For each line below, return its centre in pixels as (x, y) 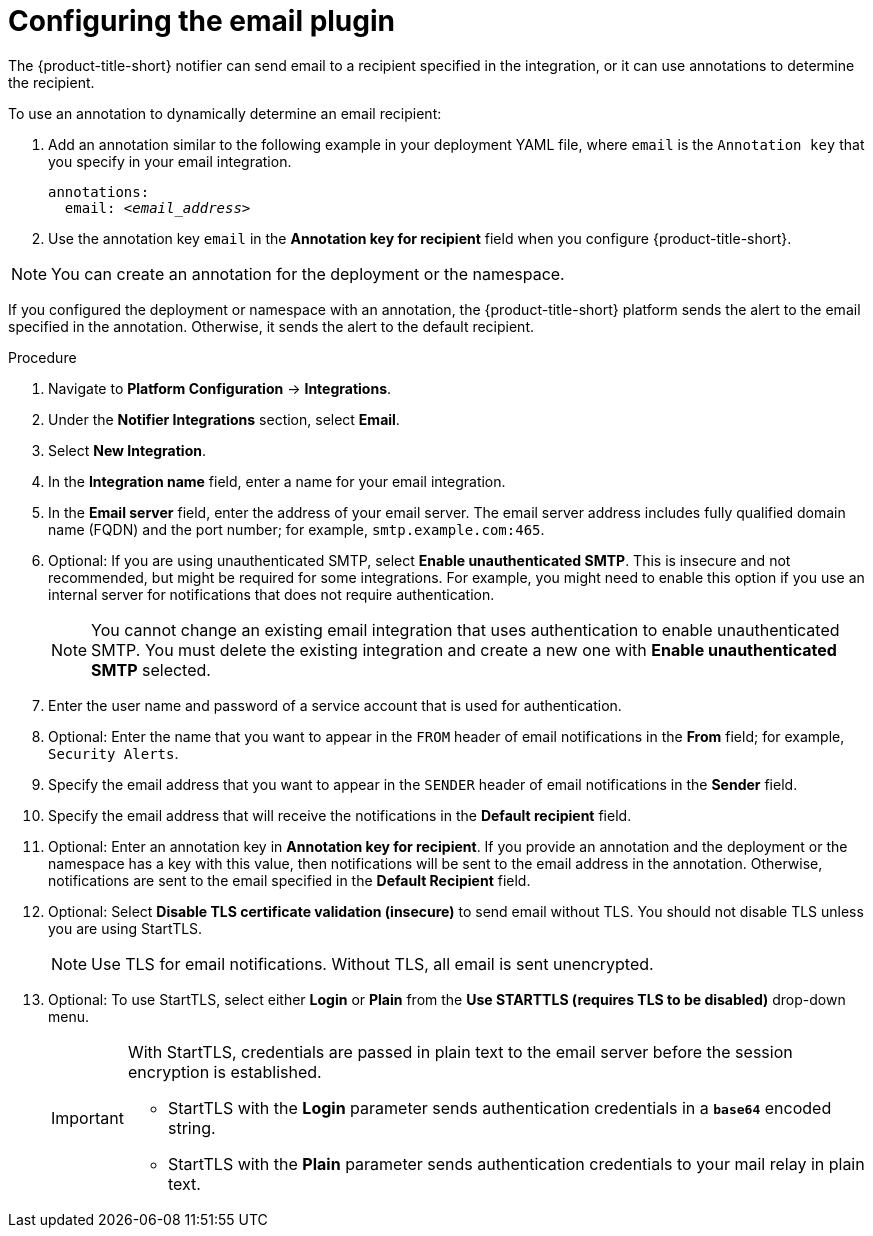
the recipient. (51, 82)
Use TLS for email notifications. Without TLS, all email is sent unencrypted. (372, 963)
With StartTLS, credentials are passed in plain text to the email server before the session (460, 1051)
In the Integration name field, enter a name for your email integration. (277, 481)
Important (87, 1117)
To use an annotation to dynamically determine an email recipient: (225, 113)
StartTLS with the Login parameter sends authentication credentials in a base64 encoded (499, 1107)
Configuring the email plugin (202, 21)
